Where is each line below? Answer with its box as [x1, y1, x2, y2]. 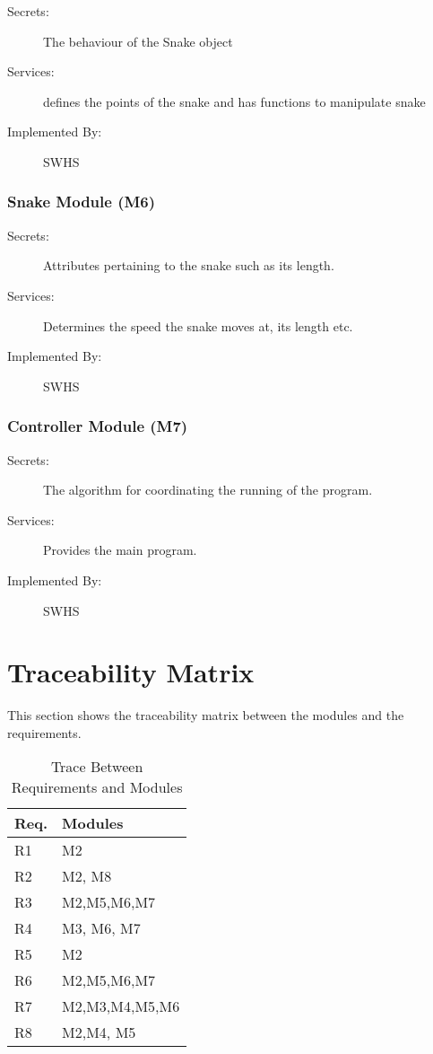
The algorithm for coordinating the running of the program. [43, 480, 373, 499]
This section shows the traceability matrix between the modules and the [7, 706, 404, 725]
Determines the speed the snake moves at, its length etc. [43, 316, 353, 335]
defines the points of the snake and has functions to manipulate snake [43, 92, 426, 110]
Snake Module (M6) [7, 190, 156, 213]
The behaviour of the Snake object [43, 31, 233, 50]
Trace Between [50, 756, 143, 777]
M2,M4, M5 [62, 1022, 136, 1043]
